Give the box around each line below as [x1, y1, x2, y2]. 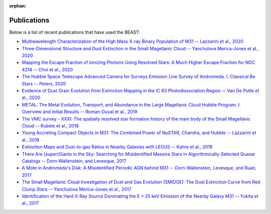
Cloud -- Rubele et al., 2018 [22, 123, 79, 129]
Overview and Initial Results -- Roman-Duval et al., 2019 [22, 109, 138, 115]
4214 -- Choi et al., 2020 [22, 66, 73, 72]
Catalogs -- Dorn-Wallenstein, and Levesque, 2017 [22, 158, 126, 164]
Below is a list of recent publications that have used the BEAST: [9, 29, 141, 35]
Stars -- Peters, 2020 [22, 80, 66, 86]
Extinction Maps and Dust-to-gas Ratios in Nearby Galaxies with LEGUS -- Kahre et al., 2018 [22, 144, 213, 150]
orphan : [9, 3, 27, 9]
